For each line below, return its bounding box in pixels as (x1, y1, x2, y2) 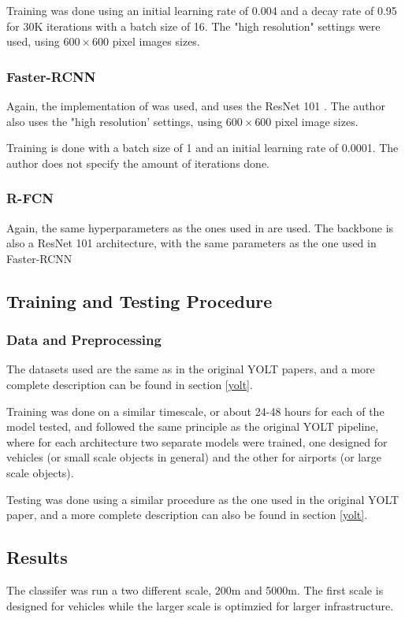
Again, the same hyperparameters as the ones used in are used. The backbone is (6, 219, 394, 235)
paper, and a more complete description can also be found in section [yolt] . (6, 506, 368, 523)
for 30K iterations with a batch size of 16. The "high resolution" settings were (6, 17, 381, 34)
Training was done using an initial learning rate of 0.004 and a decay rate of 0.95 (6, 2, 397, 18)
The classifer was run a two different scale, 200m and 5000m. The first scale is (6, 581, 384, 598)
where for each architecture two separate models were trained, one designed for (6, 433, 388, 450)
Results (6, 545, 68, 569)
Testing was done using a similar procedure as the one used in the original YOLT (6, 491, 399, 507)
